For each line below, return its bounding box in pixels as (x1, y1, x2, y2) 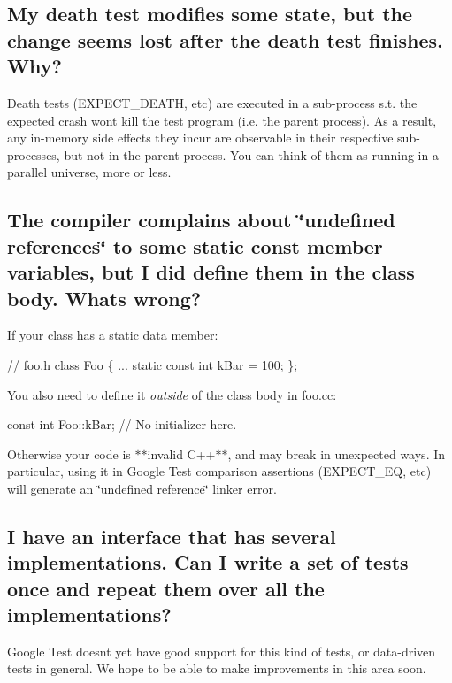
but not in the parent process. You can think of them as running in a (64, 145, 439, 164)
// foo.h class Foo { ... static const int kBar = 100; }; (7, 355, 298, 373)
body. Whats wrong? (7, 284, 202, 311)
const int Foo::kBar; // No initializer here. (7, 415, 237, 434)
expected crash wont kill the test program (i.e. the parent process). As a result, (7, 111, 437, 129)
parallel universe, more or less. (7, 163, 172, 181)
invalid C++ (147, 444, 216, 463)
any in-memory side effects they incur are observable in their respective (7, 128, 394, 147)
